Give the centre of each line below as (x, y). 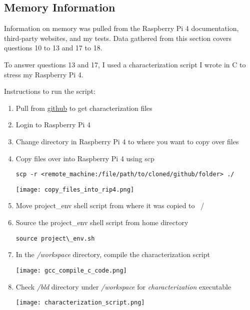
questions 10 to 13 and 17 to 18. (53, 48)
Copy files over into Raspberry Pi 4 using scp (85, 158)
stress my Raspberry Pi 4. (44, 74)
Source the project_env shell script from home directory (102, 222)
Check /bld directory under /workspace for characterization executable (123, 286)
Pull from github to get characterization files (84, 108)
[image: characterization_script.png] (80, 303)
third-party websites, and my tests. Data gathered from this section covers (118, 38)
